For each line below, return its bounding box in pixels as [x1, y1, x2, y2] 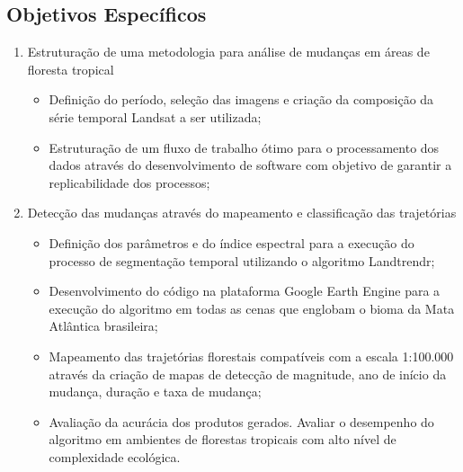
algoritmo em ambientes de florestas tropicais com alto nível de [49, 430, 396, 449]
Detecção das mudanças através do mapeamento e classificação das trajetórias [27, 203, 457, 222]
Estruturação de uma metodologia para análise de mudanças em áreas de [27, 42, 430, 61]
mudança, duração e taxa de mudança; [49, 382, 262, 401]
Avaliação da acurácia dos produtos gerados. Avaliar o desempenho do [49, 412, 434, 431]
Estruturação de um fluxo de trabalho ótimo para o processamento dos [49, 138, 440, 156]
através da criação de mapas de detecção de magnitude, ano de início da [49, 364, 447, 383]
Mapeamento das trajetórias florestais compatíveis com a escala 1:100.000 [49, 346, 454, 365]
